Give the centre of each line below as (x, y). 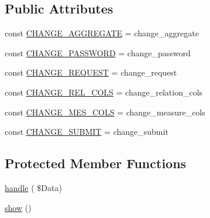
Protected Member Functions (96, 163)
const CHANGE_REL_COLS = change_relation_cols (104, 92)
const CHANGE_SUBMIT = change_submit (87, 132)
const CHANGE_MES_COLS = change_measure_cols (105, 112)
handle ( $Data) (33, 187)
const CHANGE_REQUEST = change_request (91, 72)
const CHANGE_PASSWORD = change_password (98, 52)
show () (18, 207)
